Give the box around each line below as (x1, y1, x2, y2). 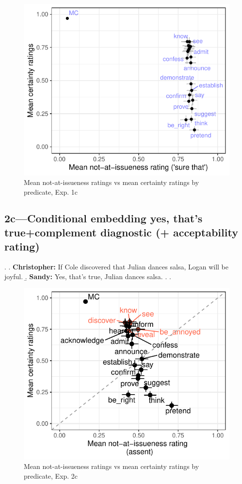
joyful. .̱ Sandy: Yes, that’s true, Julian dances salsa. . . (4, 271, 171, 281)
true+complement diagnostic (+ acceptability (4, 224, 238, 239)
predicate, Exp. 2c (24, 470, 78, 481)
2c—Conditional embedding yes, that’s (4, 210, 203, 225)
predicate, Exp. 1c (24, 186, 78, 197)
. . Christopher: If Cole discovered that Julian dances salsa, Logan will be (4, 262, 228, 272)
